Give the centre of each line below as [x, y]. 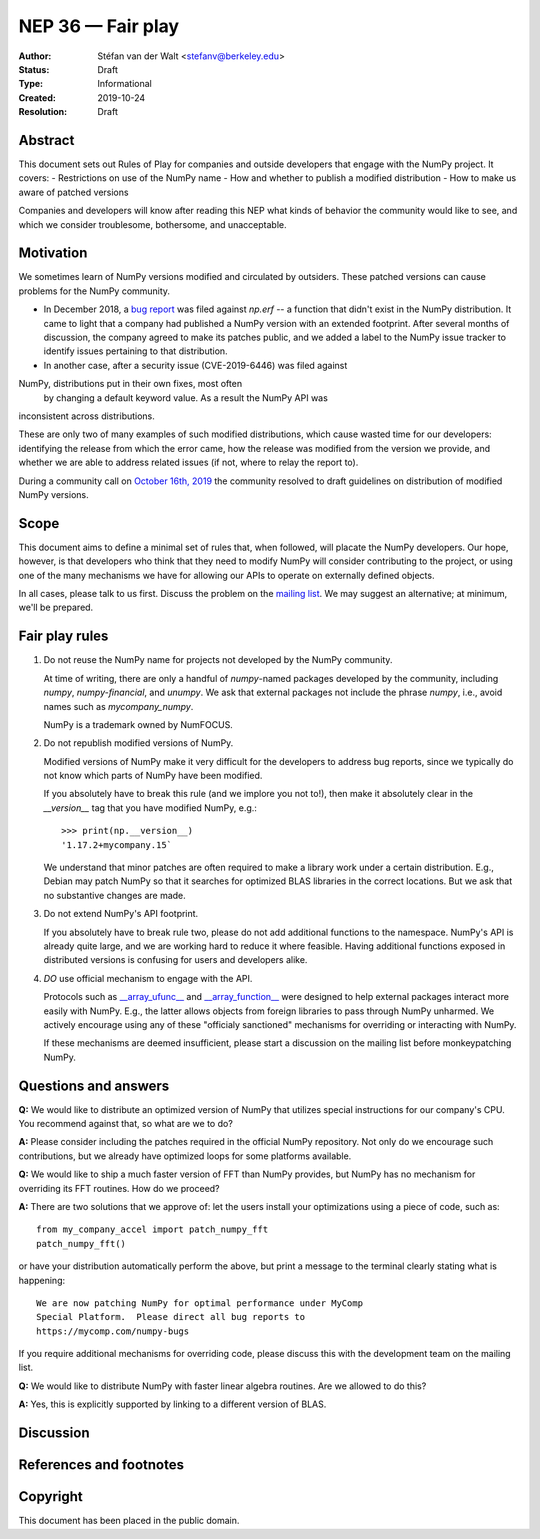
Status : [34, 69]
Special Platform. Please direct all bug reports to [170, 1317]
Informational [124, 84]
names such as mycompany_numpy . [118, 706]
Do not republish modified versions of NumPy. [138, 743]
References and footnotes [101, 1465]
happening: [41, 1280]
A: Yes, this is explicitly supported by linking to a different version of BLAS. [172, 1404]
